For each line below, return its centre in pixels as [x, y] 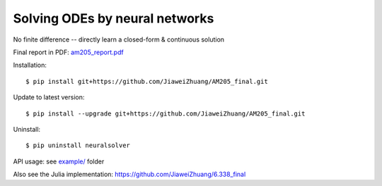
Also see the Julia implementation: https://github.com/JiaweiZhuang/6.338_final [129, 174]
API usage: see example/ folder [59, 161]
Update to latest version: [49, 97]
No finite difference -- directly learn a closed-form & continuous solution [119, 39]
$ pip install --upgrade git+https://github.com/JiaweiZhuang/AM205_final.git [166, 113]
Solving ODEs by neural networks [114, 18]
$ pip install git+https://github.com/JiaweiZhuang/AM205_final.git [147, 81]
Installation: [30, 65]
